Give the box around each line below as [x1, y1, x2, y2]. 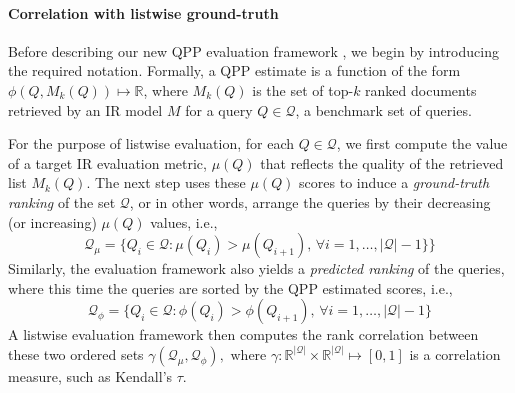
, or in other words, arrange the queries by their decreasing [129, 191, 491, 212]
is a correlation [409, 343, 501, 364]
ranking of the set [8, 191, 116, 212]
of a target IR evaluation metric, [8, 152, 207, 173]
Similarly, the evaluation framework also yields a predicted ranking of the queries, [8, 258, 505, 279]
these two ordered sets [8, 343, 144, 364]
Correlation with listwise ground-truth [8, 2, 279, 23]
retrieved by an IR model [8, 99, 163, 120]
